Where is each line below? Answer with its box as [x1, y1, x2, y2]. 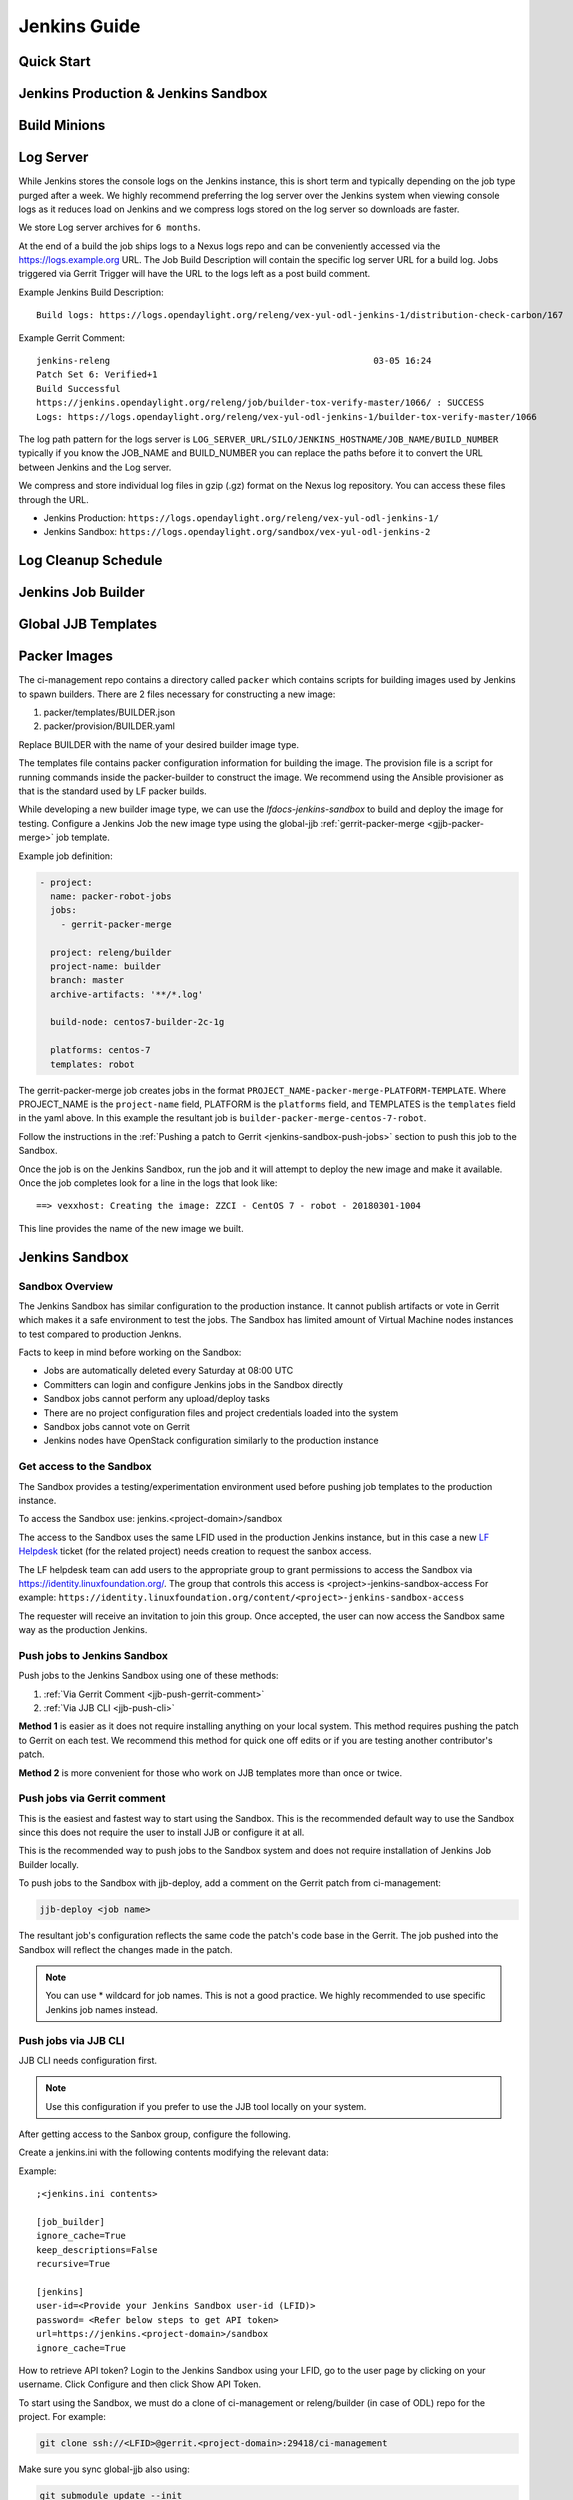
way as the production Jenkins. [18, 1624, 148, 1636]
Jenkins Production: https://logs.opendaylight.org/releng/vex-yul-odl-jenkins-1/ [43, 511, 440, 524]
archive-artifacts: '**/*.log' [50, 988, 204, 1000]
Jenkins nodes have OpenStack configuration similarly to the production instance [43, 1435, 379, 1447]
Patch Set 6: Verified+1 [36, 369, 158, 380]
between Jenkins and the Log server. [18, 461, 172, 473]
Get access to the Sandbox [18, 1460, 152, 1474]
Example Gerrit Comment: [18, 331, 125, 344]
